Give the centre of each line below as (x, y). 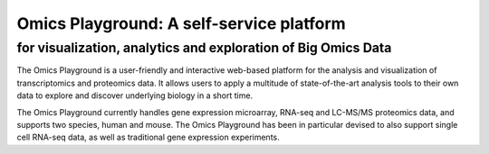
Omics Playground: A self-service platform (181, 23)
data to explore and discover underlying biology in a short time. (135, 95)
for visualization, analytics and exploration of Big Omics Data (204, 48)
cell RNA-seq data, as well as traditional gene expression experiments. (148, 137)
